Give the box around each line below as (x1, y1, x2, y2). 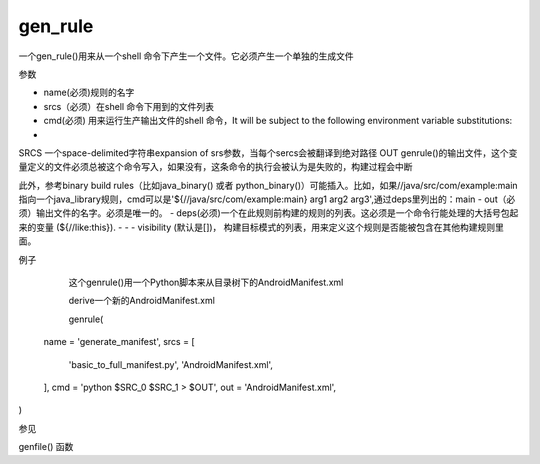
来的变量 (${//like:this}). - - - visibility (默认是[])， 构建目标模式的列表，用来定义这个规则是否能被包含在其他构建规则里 (18, 221, 505, 233)
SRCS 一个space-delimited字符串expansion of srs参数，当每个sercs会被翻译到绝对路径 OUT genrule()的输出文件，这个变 (18, 146, 518, 159)
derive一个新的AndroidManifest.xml (68, 295, 215, 307)
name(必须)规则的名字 (43, 86, 135, 99)
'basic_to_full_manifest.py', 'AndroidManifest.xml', (68, 358, 274, 370)
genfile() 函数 (18, 441, 74, 453)
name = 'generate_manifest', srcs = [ (43, 336, 195, 348)
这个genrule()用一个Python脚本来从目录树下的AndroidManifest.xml (68, 276, 344, 289)
